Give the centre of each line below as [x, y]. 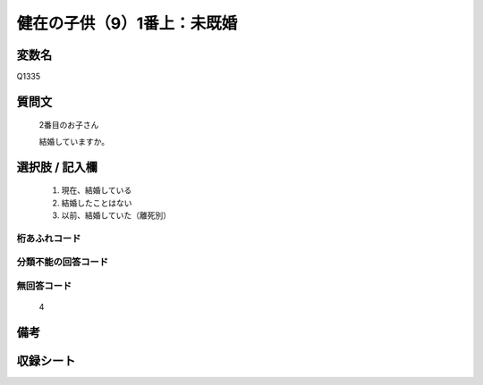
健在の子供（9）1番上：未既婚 [127, 23]
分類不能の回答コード [63, 262]
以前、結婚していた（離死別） [116, 215]
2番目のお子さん [69, 125]
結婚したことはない [97, 203]
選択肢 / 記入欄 [57, 167]
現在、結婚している [97, 190]
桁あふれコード [49, 239]
